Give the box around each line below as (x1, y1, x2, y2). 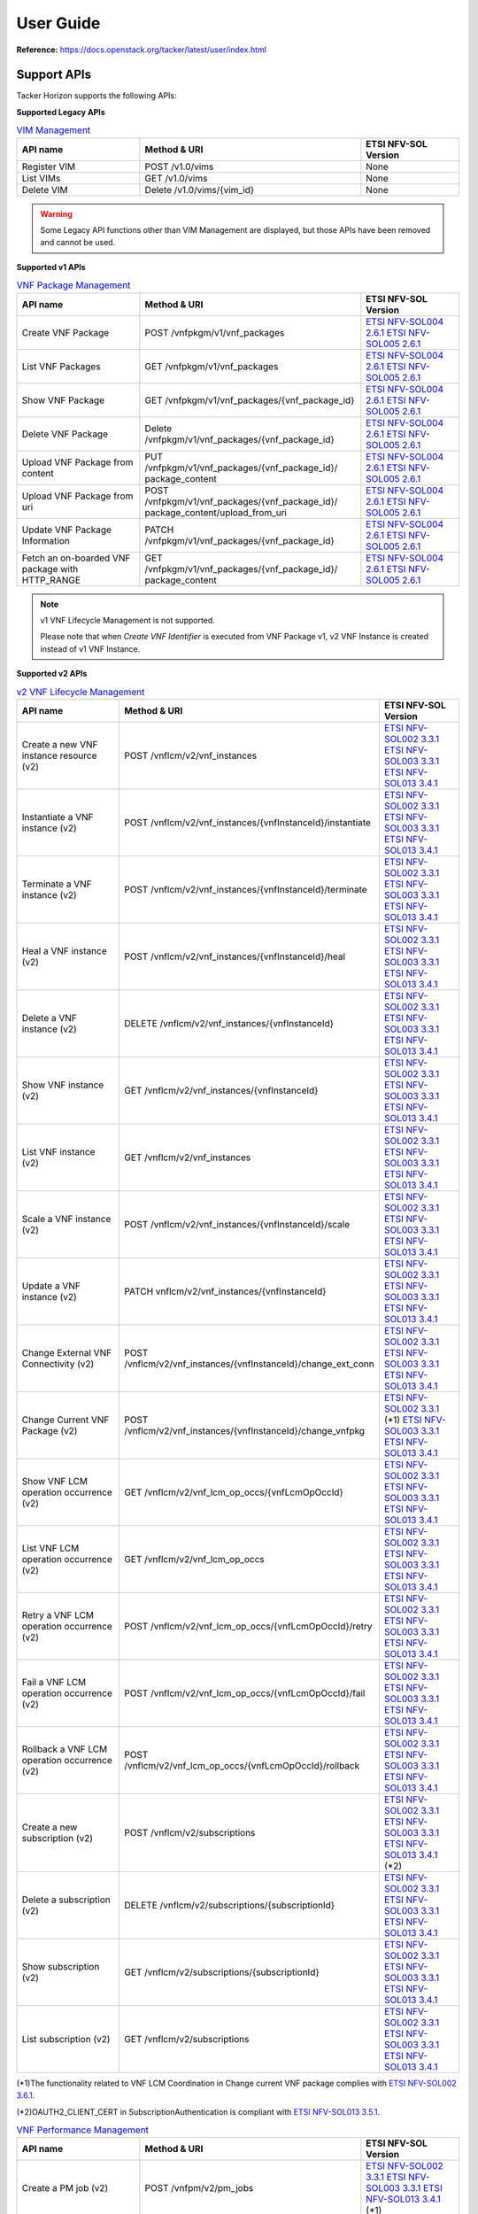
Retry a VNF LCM (21, 1608, 95, 1621)
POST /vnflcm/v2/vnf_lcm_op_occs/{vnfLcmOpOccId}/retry (124, 1620, 373, 1632)
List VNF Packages (21, 360, 101, 372)
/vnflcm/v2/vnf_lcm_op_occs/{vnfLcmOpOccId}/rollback (124, 1759, 360, 1771)
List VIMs (21, 172, 61, 184)
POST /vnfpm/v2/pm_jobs (144, 2182, 254, 2195)
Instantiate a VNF (21, 810, 94, 823)
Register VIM (21, 160, 75, 173)
